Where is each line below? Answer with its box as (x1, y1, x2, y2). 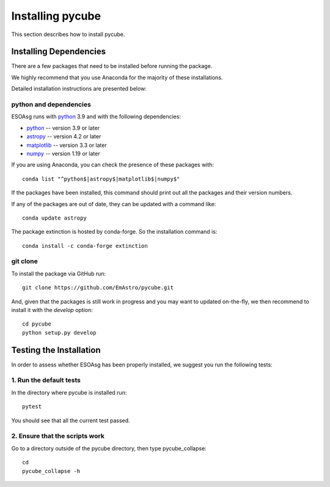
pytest (22, 403, 42, 410)
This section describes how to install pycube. (11, 31, 125, 38)
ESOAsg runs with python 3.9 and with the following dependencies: (11, 113, 182, 121)
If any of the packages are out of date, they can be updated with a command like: (11, 200, 216, 207)
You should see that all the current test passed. (11, 417, 131, 424)
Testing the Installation (11, 344, 101, 355)
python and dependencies (11, 100, 91, 108)
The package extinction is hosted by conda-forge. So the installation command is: (11, 228, 218, 236)
